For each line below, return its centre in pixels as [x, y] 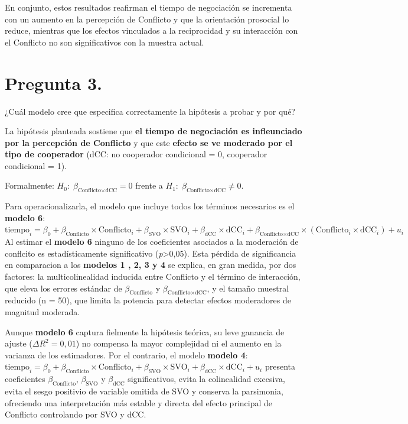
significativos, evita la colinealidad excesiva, [206, 379]
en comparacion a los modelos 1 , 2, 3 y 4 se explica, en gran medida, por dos [151, 265]
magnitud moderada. [43, 312]
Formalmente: [30, 185]
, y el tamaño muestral [248, 288]
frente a [149, 185]
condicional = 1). [36, 165]
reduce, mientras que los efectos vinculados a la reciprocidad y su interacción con [151, 30]
